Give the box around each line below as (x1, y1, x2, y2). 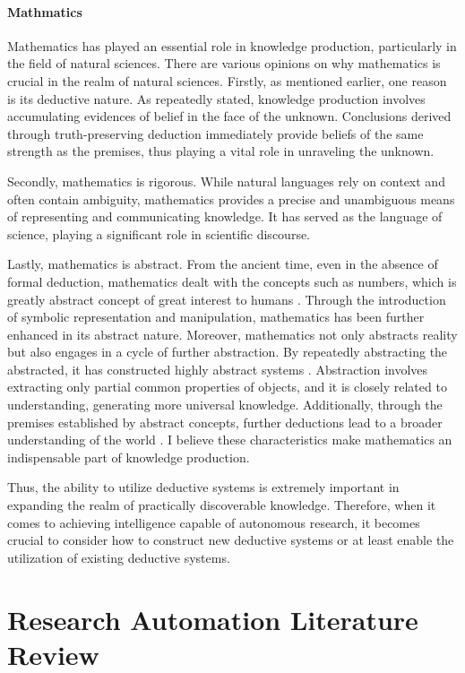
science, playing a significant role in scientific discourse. (7, 224, 311, 243)
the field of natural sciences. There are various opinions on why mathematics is (7, 54, 441, 73)
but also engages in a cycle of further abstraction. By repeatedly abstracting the (7, 342, 448, 361)
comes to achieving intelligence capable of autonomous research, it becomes (7, 513, 420, 531)
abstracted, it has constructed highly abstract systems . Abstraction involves (7, 359, 428, 378)
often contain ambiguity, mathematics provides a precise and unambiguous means (7, 189, 455, 208)
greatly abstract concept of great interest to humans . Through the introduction (7, 289, 446, 308)
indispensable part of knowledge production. (7, 447, 250, 466)
